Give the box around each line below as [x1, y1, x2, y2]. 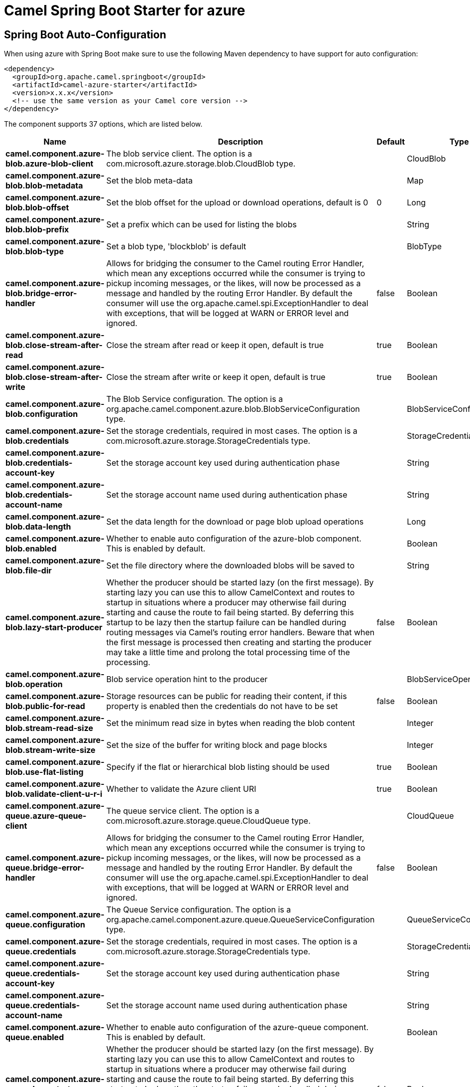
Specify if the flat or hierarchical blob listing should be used [106, 762, 330, 772]
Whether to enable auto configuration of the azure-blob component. [106, 534, 361, 544]
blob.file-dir [5, 565, 52, 576]
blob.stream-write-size [5, 745, 96, 755]
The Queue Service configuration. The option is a [106, 905, 291, 915]
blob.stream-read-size [5, 723, 94, 733]
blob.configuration [5, 409, 78, 419]
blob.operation [5, 679, 63, 690]
